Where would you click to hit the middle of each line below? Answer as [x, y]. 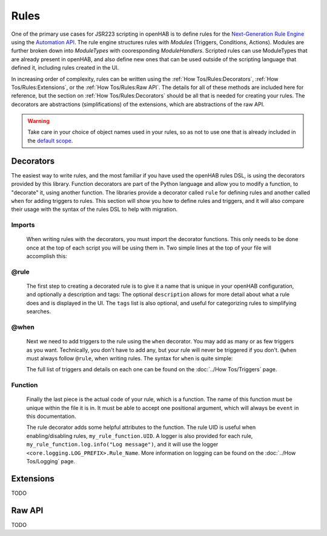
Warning [38, 121]
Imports [23, 225]
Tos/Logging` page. [51, 461]
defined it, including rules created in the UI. [65, 68]
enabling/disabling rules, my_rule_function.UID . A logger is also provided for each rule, [140, 435]
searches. [39, 311]
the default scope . [50, 141]
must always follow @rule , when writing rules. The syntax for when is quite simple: [130, 358]
